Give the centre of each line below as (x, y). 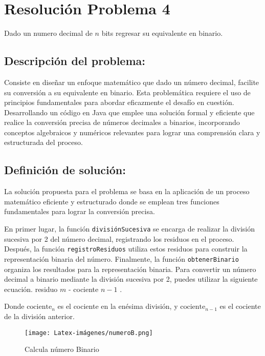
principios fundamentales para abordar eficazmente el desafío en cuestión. (119, 102)
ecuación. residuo (31, 289)
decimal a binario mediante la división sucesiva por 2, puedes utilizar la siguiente (131, 279)
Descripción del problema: (75, 61)
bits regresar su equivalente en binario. (162, 33)
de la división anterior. (39, 316)
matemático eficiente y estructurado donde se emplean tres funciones (112, 201)
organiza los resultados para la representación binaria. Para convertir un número (130, 269)
